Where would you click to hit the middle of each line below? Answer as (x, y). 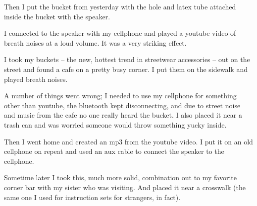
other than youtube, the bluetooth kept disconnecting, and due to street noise (122, 105)
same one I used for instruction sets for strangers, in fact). (92, 197)
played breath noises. (36, 79)
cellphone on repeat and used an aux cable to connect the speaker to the (114, 151)
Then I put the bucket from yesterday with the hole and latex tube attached (120, 6)
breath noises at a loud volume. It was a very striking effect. (95, 42)
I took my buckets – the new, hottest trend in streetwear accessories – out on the (127, 59)
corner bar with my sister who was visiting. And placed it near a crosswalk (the (125, 187)
